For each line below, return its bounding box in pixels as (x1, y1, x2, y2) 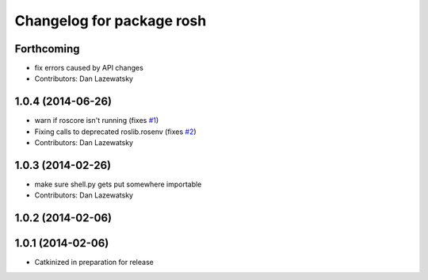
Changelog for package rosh (14, 12, 207, 29)
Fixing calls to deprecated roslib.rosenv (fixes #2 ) (34, 127, 197, 136)
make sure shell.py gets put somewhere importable (34, 179, 202, 190)
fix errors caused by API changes (34, 63, 144, 73)
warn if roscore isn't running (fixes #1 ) (34, 116, 159, 125)
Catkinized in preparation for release (34, 258, 154, 267)
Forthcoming (14, 42, 80, 56)
